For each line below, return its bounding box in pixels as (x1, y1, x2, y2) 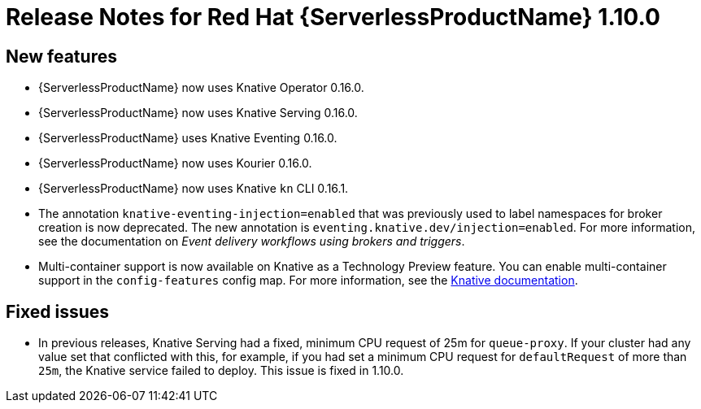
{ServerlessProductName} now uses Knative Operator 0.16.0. (38, 80, 364, 95)
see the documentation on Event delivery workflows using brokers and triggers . (38, 234, 465, 249)
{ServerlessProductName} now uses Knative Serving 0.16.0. (38, 106, 358, 120)
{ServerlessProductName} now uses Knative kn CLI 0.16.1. (38, 181, 349, 196)
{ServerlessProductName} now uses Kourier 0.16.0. (38, 156, 312, 171)
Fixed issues (6, 301, 110, 322)
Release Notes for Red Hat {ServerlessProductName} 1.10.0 (6, 3, 660, 31)
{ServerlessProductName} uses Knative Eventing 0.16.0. (38, 131, 337, 146)
